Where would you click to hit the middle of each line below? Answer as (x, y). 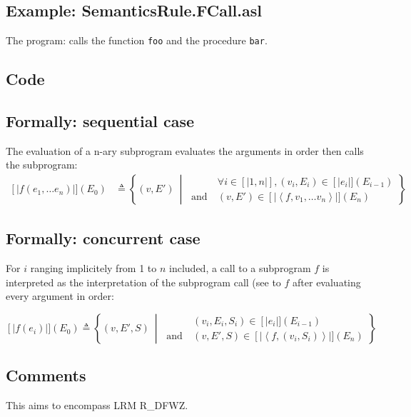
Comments (46, 375)
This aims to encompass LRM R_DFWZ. (97, 405)
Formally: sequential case (100, 121)
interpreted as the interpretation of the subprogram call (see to (143, 282)
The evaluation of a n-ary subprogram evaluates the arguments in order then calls (185, 150)
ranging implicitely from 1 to (93, 268)
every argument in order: (60, 296)
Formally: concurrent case (103, 238)
